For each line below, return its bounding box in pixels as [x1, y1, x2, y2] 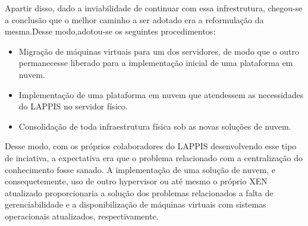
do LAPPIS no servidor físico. [18, 100, 128, 112]
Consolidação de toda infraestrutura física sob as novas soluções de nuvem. [18, 120, 291, 132]
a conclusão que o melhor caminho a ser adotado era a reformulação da [5, 13, 264, 26]
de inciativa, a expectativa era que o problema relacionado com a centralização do [5, 151, 303, 164]
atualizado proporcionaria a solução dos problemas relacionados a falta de [5, 186, 274, 199]
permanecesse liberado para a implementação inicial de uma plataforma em [18, 56, 293, 69]
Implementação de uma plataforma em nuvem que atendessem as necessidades [18, 88, 304, 101]
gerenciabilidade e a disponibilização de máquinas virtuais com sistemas [5, 198, 266, 211]
